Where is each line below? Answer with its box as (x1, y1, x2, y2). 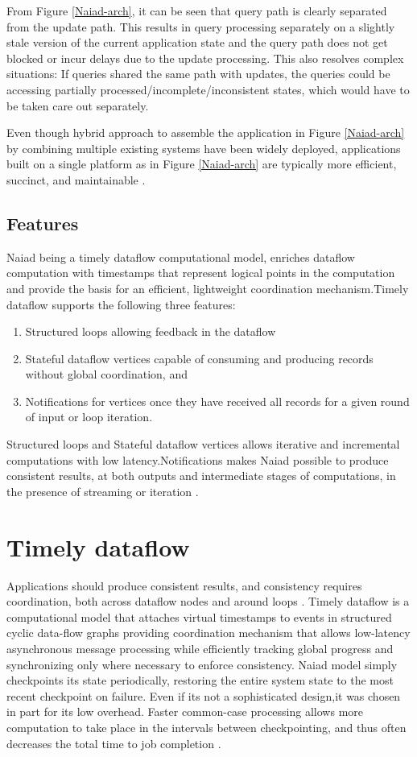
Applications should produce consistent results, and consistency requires (6, 577, 362, 594)
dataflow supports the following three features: (6, 296, 236, 312)
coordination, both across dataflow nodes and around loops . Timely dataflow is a (6, 593, 410, 610)
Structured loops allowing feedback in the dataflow (25, 323, 276, 340)
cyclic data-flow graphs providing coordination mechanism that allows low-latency (6, 624, 411, 641)
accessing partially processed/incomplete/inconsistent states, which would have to (6, 81, 410, 97)
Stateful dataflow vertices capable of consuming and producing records (25, 350, 374, 366)
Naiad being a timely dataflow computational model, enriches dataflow (6, 248, 355, 265)
